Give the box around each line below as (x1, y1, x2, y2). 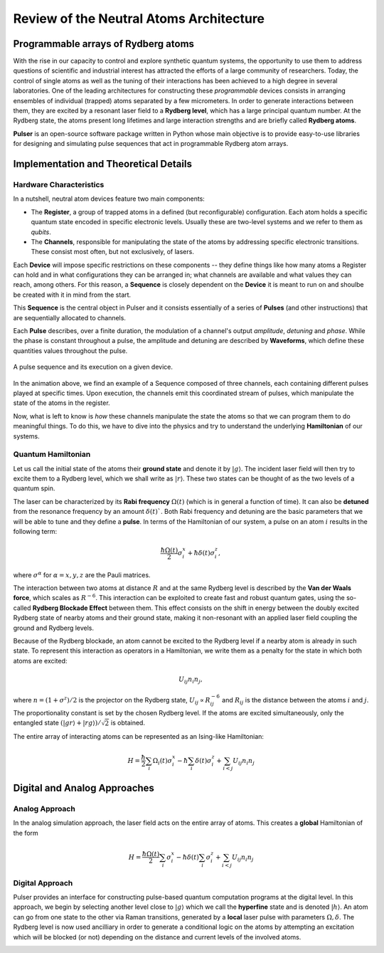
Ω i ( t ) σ (152, 757, 173, 767)
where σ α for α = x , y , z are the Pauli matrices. (13, 569, 151, 579)
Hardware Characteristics (13, 179, 105, 189)
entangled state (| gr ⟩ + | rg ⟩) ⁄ (13, 719, 100, 727)
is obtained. (110, 719, 146, 727)
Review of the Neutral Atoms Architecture (13, 11, 265, 26)
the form (13, 828, 38, 837)
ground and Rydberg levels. (13, 623, 95, 632)
